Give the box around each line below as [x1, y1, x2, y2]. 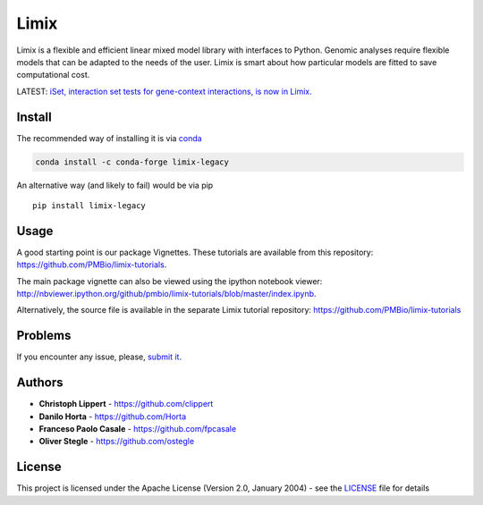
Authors [16, 375, 64, 391]
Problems [16, 328, 72, 343]
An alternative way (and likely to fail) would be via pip [16, 180, 214, 190]
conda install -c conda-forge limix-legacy [35, 156, 230, 167]
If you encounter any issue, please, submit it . [16, 351, 182, 362]
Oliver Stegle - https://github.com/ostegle [38, 436, 195, 447]
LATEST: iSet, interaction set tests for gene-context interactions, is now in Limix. [16, 86, 312, 97]
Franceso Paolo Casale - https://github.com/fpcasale [38, 424, 237, 434]
